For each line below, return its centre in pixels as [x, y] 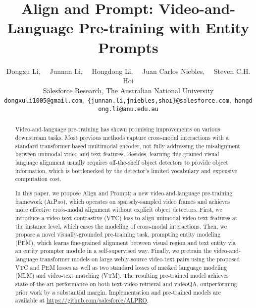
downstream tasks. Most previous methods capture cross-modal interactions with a [122, 138]
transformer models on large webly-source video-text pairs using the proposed [140, 259]
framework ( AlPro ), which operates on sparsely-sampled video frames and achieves [122, 201]
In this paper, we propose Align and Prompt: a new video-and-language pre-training [124, 193]
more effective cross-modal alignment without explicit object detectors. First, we [119, 210]
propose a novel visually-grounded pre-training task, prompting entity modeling [118, 234]
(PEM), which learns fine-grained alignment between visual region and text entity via [125, 242]
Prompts [128, 47]
